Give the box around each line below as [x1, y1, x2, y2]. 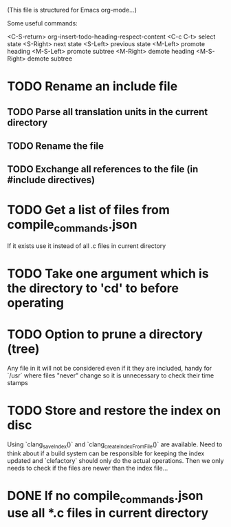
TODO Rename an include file [7, 79, 178, 94]
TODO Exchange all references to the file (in [7, 163, 199, 175]
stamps [7, 379, 29, 387]
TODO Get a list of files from [7, 202, 170, 218]
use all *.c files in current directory [7, 505, 209, 521]
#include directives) [7, 174, 95, 186]
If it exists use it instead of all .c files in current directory [7, 241, 166, 250]
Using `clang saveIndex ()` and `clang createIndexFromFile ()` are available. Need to [7, 440, 223, 450]
